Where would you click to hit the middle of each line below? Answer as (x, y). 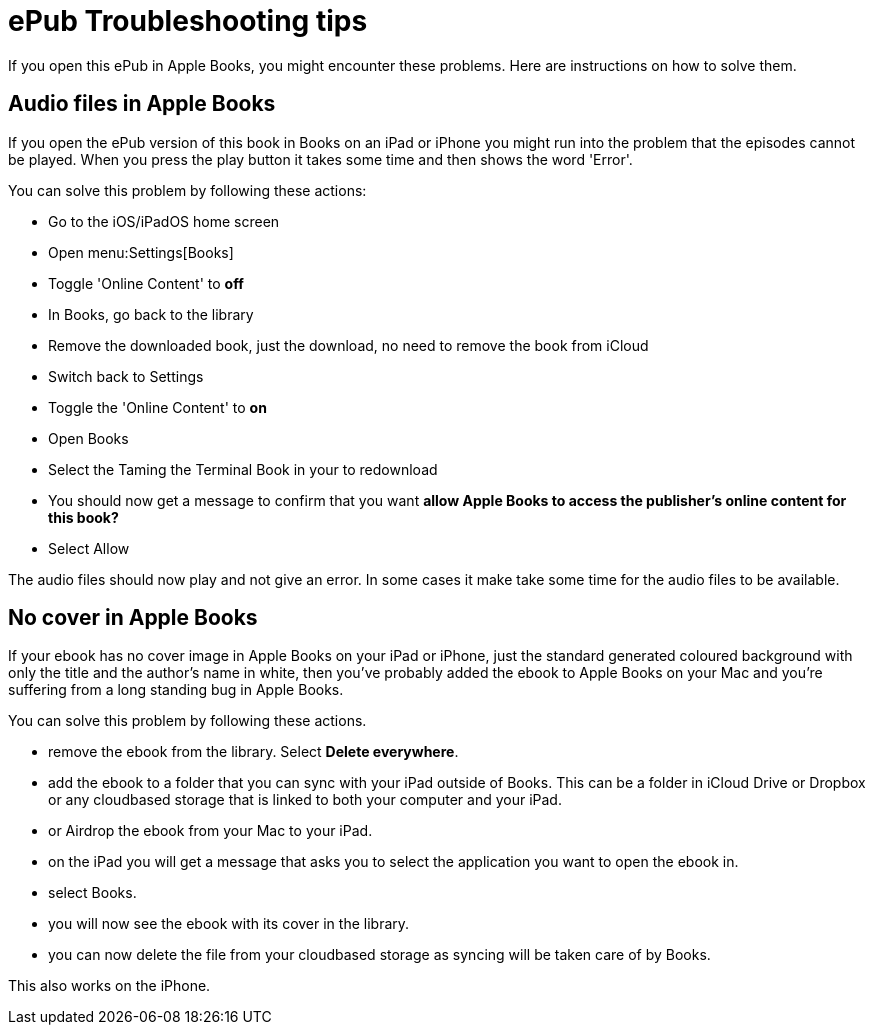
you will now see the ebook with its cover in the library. (229, 924)
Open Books (88, 438)
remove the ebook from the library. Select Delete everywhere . (253, 752)
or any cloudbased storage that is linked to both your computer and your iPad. (305, 800)
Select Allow (89, 548)
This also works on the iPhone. (109, 986)
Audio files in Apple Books (142, 104)
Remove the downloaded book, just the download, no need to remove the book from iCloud (348, 345)
